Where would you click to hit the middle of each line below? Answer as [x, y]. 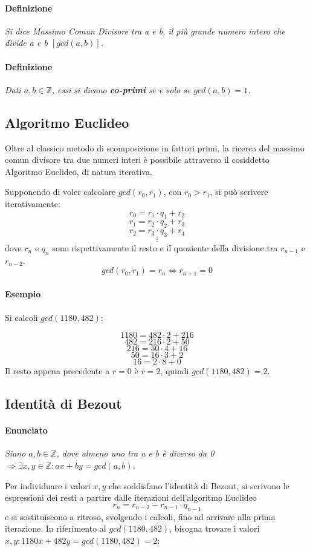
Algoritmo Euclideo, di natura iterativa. [79, 171]
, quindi [175, 371]
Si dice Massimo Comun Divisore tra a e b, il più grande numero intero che [145, 31]
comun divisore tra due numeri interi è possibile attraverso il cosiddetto [137, 160]
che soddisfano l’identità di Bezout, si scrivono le [199, 485]
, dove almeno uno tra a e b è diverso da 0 [135, 453]
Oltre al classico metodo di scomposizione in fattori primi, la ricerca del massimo [155, 147]
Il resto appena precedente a [57, 371]
